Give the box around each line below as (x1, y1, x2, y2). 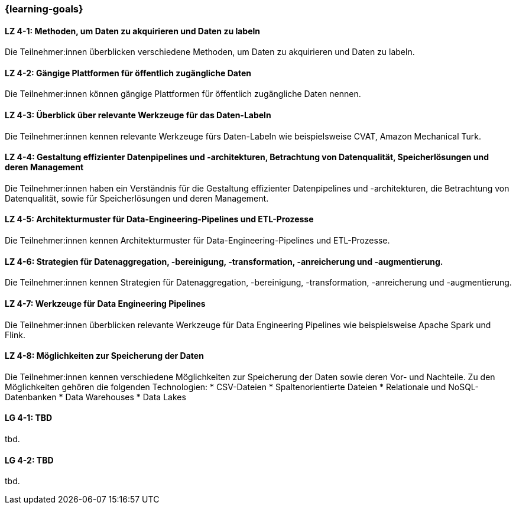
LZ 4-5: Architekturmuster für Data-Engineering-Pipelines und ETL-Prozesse (5, 214, 314, 225)
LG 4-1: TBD (5, 413, 53, 423)
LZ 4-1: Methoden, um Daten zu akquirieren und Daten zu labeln (5, 25, 261, 36)
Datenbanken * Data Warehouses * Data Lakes (5, 391, 186, 402)
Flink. (5, 329, 26, 340)
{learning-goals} (5, 3, 83, 15)
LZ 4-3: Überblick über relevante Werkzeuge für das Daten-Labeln (5, 110, 271, 121)
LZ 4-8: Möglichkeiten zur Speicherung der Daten (5, 351, 204, 361)
